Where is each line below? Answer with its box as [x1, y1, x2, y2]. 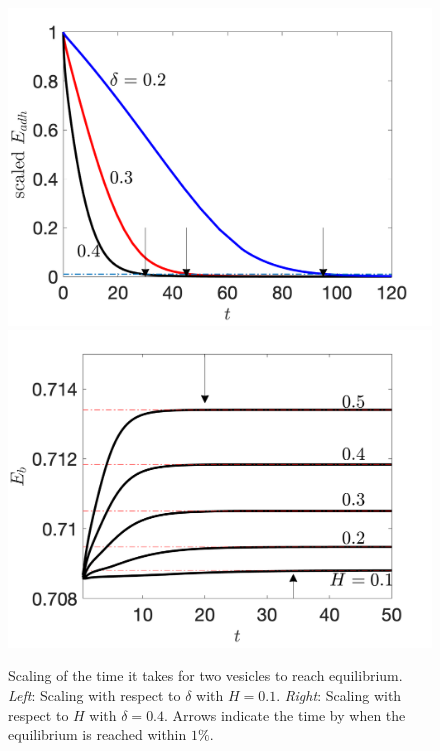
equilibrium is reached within [8, 724, 187, 745]
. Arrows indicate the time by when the [164, 704, 406, 725]
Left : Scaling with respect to [8, 684, 181, 705]
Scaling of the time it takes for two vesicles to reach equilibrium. [8, 665, 403, 686]
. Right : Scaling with [276, 684, 402, 705]
